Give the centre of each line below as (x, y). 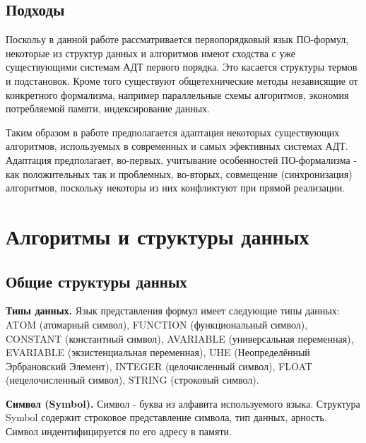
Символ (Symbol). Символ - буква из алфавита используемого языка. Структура (183, 403)
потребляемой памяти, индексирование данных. (108, 108)
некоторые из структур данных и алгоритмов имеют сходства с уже (150, 53)
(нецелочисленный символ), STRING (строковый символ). (132, 380)
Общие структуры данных (96, 281)
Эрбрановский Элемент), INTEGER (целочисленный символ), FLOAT (159, 366)
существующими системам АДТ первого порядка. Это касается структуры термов (182, 67)
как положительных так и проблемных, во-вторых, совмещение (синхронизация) (179, 173)
